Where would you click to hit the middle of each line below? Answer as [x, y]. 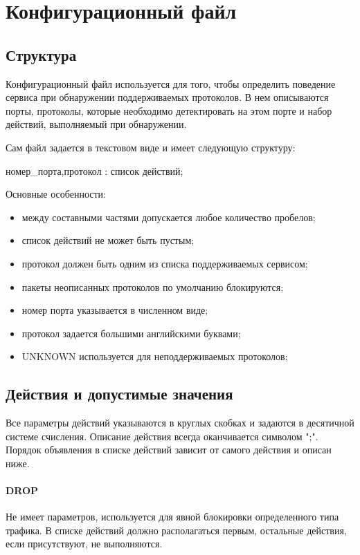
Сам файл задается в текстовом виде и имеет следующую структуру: [151, 147]
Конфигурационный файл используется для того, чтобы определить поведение [171, 83]
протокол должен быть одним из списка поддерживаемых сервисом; [165, 263]
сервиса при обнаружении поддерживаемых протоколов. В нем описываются [167, 97]
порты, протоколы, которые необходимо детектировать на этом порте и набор [169, 110]
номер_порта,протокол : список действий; [94, 170]
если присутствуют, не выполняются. [84, 544]
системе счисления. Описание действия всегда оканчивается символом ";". [162, 436]
